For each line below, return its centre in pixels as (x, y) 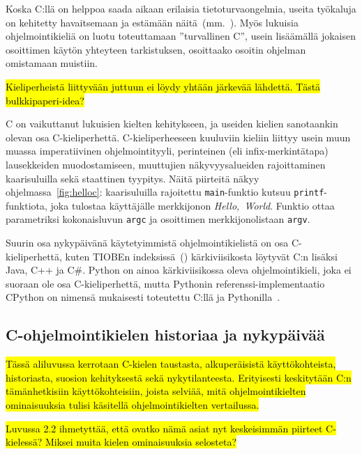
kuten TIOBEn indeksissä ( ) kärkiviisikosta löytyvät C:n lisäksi (201, 256)
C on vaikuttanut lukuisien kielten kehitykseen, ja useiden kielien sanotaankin (172, 124)
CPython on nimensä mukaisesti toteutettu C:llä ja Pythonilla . (143, 297)
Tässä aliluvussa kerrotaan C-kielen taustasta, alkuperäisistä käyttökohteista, (171, 364)
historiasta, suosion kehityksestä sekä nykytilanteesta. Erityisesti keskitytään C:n (179, 377)
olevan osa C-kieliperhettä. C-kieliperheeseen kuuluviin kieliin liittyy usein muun (178, 137)
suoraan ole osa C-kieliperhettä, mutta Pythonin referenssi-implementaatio (165, 283)
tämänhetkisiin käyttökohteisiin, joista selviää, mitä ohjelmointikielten (156, 391)
